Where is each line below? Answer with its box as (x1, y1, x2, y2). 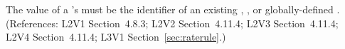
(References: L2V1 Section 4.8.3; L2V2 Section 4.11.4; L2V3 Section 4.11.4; (6, 15, 339, 30)
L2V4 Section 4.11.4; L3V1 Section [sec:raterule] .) (6, 29, 226, 44)
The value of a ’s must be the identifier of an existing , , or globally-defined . (6, 2, 340, 16)
